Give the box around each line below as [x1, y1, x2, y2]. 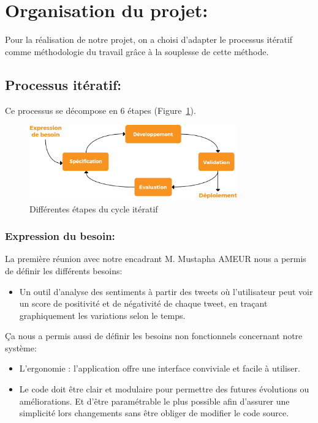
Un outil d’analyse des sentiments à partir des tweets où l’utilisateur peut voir [19, 285, 313, 298]
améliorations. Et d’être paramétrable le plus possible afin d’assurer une [19, 394, 290, 407]
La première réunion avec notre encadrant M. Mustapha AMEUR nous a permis [5, 252, 306, 265]
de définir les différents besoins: [5, 264, 123, 277]
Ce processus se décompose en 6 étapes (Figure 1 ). [5, 103, 196, 116]
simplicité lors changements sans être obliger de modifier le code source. [19, 406, 289, 419]
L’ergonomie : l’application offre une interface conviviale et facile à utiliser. [19, 362, 300, 375]
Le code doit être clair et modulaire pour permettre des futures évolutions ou [19, 383, 309, 395]
